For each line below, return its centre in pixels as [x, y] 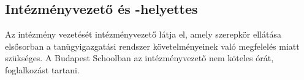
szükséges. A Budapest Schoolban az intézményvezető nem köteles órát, [139, 58]
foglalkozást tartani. [42, 69]
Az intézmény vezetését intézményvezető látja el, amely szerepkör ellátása [143, 34]
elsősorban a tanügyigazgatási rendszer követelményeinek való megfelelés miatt [152, 46]
